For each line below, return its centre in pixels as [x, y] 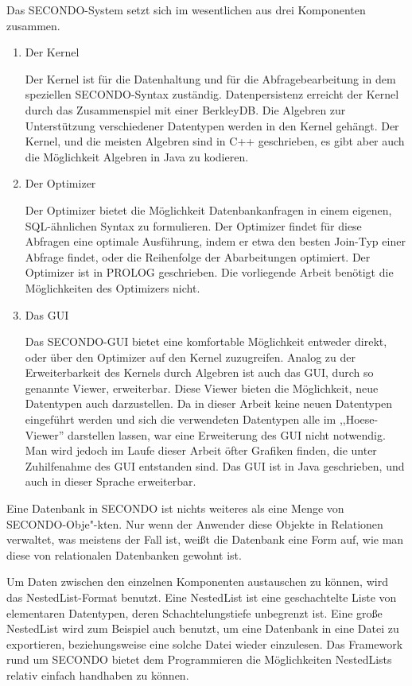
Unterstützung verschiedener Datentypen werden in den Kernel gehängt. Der [212, 125]
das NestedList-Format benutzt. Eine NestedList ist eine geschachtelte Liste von [202, 597]
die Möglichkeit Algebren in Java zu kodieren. [137, 156]
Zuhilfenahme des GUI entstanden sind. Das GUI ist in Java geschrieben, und [215, 465]
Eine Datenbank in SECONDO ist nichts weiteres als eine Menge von [175, 508]
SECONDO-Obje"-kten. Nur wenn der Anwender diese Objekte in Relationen [195, 523]
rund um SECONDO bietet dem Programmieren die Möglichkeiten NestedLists [199, 659]
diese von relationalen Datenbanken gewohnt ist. [124, 554]
